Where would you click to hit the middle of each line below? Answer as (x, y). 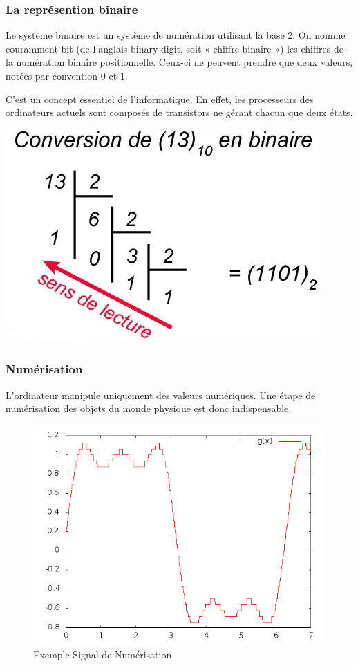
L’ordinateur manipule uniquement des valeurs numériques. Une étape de (161, 395)
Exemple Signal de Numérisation (103, 655)
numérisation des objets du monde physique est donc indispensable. (149, 408)
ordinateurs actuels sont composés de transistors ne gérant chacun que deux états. (179, 112)
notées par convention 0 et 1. (67, 75)
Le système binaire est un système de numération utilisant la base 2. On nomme (176, 35)
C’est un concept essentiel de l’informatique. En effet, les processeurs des (160, 99)
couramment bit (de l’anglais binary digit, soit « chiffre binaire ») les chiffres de (175, 48)
